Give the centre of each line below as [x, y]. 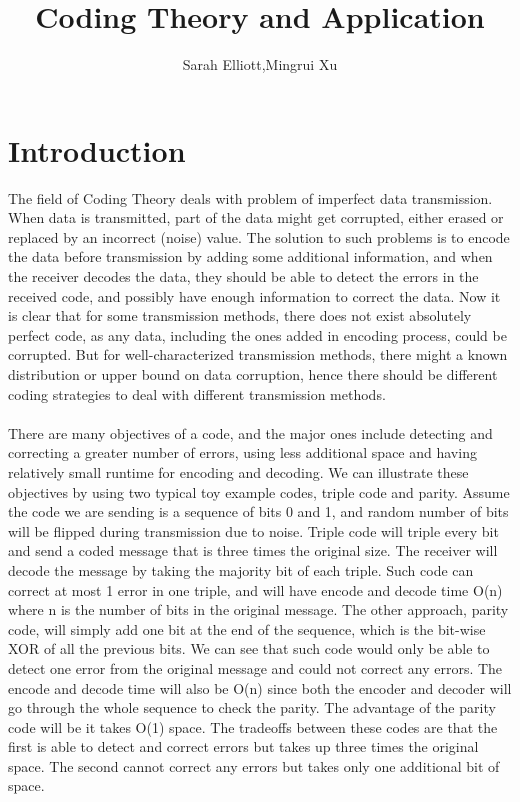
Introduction [97, 149]
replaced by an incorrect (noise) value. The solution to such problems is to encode [259, 236]
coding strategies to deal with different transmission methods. [197, 393]
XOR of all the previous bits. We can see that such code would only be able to [249, 648]
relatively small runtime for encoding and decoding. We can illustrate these [238, 471]
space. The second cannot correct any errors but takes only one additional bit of [254, 765]
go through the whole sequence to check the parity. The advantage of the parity [252, 707]
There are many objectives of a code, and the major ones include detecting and [250, 432]
